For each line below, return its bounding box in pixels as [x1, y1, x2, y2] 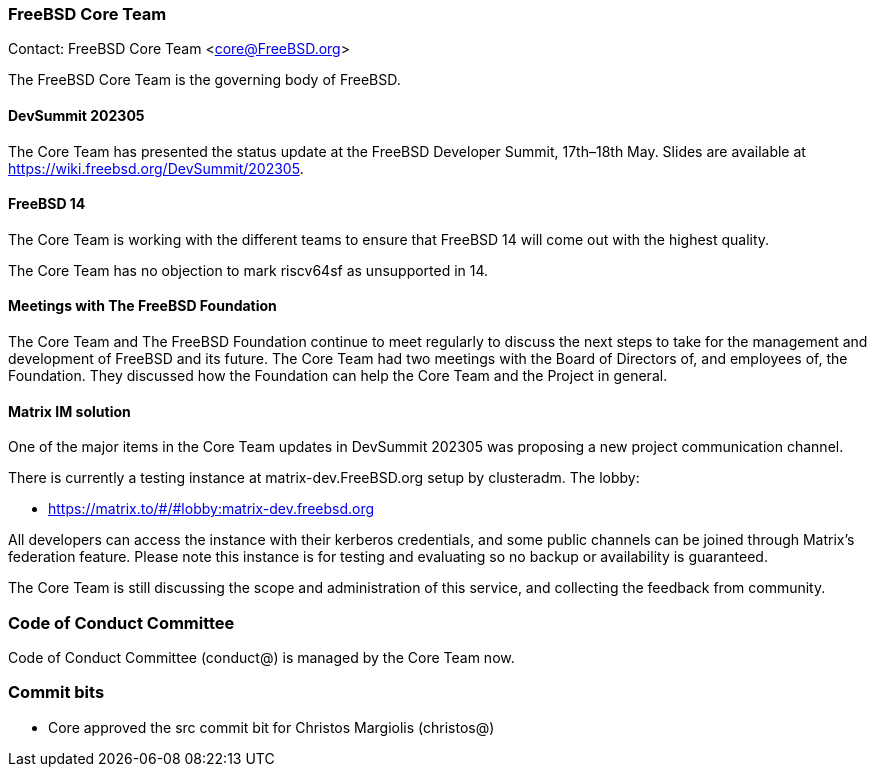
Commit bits [8, 682, 105, 703]
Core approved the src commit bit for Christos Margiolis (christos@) [48, 718, 495, 736]
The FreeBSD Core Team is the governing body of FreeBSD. [8, 71, 401, 89]
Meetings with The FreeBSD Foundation [8, 297, 277, 315]
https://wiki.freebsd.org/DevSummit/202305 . [8, 159, 304, 177]
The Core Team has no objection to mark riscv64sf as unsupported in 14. [8, 261, 489, 279]
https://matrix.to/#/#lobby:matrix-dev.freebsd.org [48, 500, 375, 518]
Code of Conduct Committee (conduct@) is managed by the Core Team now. [8, 649, 515, 666]
